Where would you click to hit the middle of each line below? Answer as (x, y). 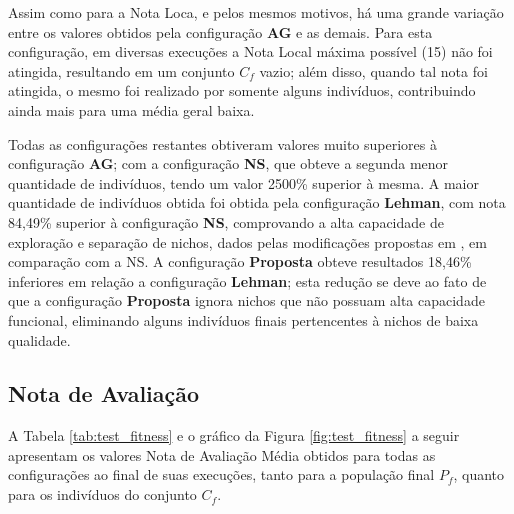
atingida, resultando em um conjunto (121, 70)
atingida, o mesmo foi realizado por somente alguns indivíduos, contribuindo (242, 90)
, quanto (479, 474)
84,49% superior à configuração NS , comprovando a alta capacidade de (226, 221)
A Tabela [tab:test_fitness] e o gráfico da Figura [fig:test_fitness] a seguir (234, 435)
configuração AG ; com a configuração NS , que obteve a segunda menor (228, 163)
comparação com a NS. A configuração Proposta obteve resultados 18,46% (240, 261)
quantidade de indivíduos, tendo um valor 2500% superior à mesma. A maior (243, 182)
